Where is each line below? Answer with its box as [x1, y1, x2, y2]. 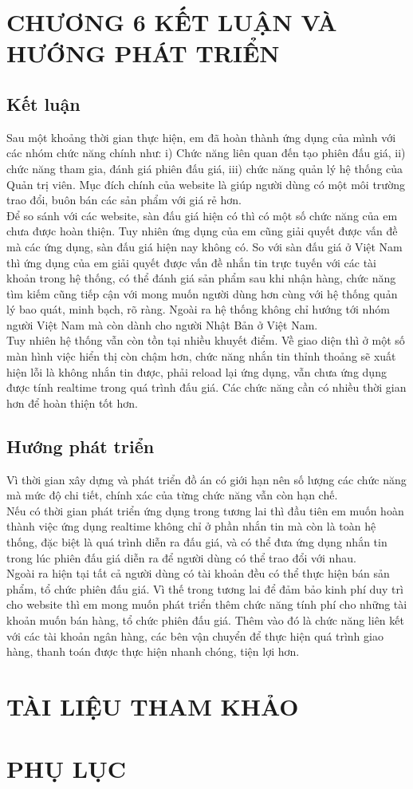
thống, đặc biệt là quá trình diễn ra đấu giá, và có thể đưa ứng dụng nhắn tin [6, 534, 387, 550]
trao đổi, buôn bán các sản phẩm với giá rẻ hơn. [6, 191, 242, 208]
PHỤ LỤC [6, 752, 127, 785]
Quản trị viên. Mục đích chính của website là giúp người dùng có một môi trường [6, 176, 405, 192]
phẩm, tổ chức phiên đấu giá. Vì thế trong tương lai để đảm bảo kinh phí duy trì [6, 580, 403, 597]
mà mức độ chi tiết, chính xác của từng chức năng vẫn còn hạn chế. [6, 487, 338, 503]
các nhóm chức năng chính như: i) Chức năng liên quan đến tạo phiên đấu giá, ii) [6, 144, 406, 161]
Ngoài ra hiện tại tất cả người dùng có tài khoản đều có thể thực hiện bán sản [6, 565, 390, 582]
